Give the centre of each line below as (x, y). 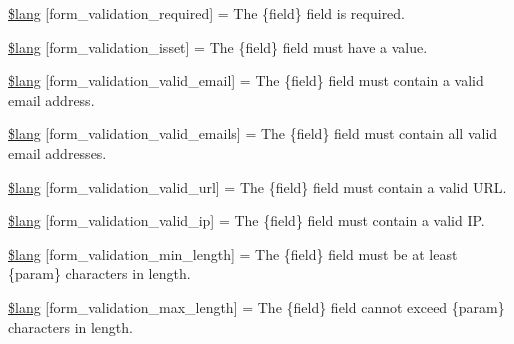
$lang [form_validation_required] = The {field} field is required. (207, 13)
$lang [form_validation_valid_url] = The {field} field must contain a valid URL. (257, 186)
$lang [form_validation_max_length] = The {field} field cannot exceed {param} (256, 306)
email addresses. (57, 152)
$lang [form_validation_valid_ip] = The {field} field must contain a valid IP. (246, 220)
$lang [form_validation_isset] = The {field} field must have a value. (218, 46)
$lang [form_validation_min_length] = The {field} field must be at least (233, 253)
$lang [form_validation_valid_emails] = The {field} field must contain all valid (253, 133)
